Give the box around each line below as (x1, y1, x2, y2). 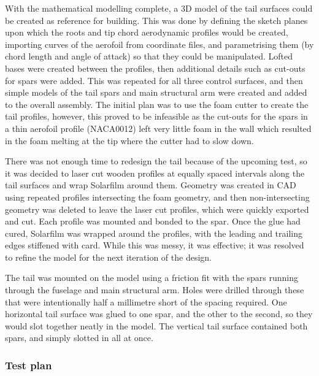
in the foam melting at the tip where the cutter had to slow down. (5, 134, 254, 147)
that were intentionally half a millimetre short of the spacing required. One (5, 295, 287, 308)
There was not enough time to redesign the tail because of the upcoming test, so (5, 155, 307, 167)
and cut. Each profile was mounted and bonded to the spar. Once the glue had (5, 215, 301, 228)
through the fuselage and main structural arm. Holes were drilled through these (5, 283, 304, 296)
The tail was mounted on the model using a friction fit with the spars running (5, 271, 299, 284)
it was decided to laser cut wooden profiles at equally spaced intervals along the (5, 166, 305, 179)
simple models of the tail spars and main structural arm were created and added (5, 86, 307, 99)
